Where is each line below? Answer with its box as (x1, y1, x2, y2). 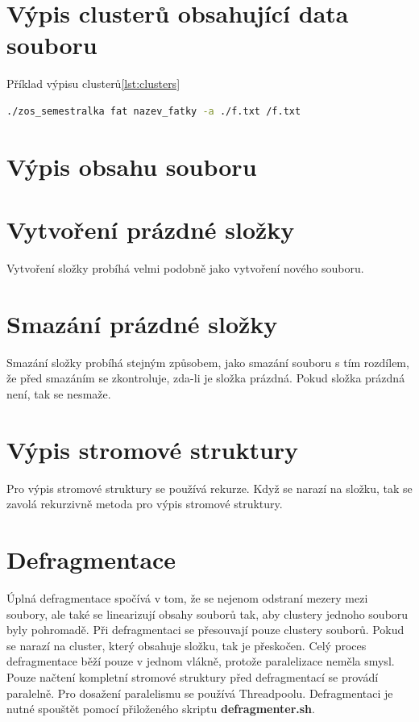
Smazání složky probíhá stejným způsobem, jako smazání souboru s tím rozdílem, (6, 353, 409, 370)
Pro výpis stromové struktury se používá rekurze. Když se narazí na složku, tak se (6, 479, 413, 496)
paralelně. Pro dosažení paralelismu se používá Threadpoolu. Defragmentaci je (6, 684, 393, 701)
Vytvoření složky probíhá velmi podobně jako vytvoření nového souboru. (6, 260, 364, 276)
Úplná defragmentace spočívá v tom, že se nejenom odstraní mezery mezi (6, 589, 368, 606)
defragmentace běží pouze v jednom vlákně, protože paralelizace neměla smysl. (6, 653, 395, 670)
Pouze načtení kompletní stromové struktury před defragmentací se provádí (6, 668, 379, 685)
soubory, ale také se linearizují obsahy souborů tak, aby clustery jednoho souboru (6, 605, 409, 622)
